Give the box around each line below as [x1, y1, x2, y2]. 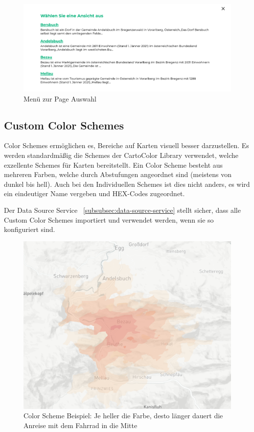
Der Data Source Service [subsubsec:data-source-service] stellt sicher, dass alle [4, 205, 241, 215]
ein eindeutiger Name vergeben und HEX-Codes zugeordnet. [4, 188, 185, 199]
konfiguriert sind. [4, 224, 55, 234]
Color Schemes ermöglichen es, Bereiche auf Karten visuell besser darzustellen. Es [4, 140, 249, 151]
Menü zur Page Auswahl [23, 93, 96, 103]
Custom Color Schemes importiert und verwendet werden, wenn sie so [4, 214, 214, 225]
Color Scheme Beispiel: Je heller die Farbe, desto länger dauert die [23, 410, 223, 421]
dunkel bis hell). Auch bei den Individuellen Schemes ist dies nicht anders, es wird [4, 178, 250, 189]
